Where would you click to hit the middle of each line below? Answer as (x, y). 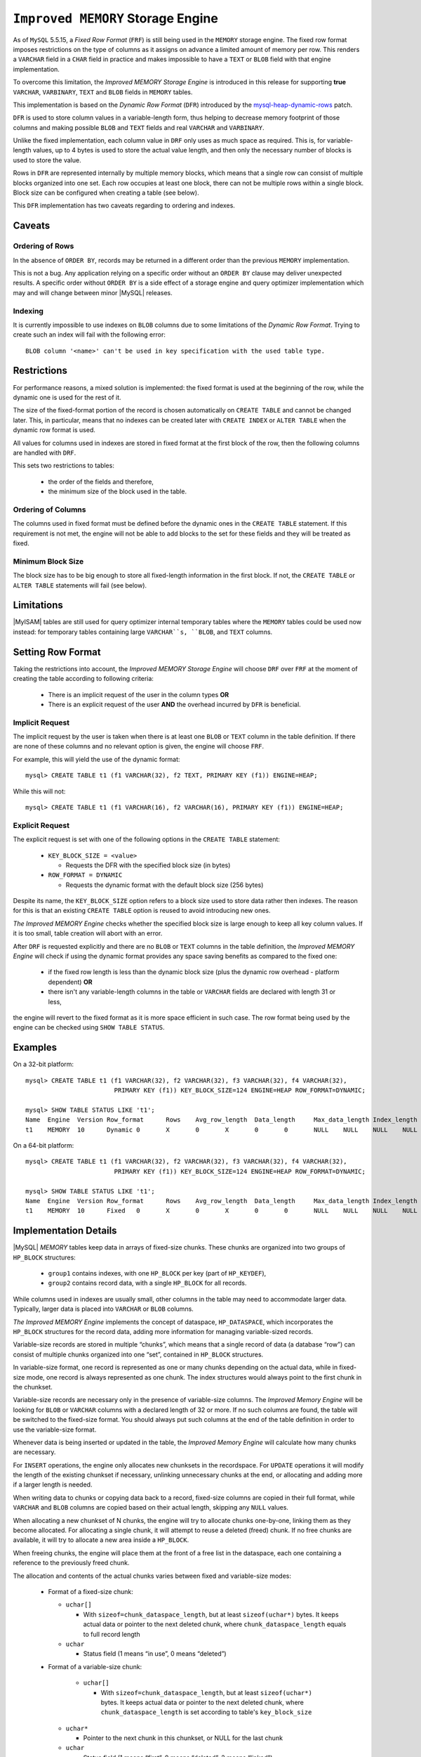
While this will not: (39, 791)
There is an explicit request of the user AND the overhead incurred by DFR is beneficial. (174, 704)
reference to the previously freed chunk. (71, 1563)
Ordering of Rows (44, 246)
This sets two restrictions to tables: (64, 466)
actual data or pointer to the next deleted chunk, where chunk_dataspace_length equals (215, 1624)
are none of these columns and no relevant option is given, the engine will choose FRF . (139, 746)
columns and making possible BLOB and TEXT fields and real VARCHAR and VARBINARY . (139, 127)
